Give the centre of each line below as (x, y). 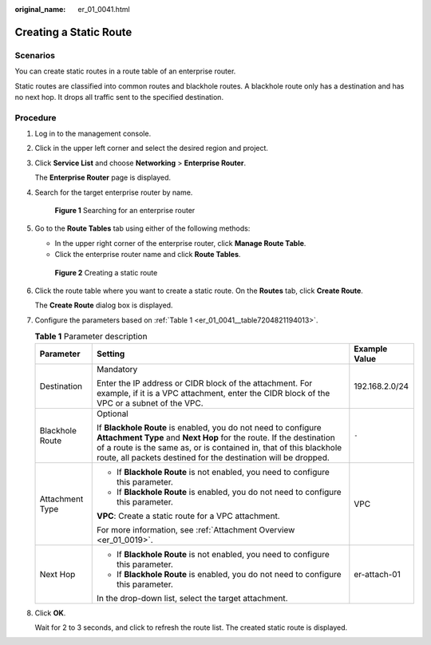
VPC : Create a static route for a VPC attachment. (188, 516)
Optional (112, 414)
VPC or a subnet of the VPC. (150, 403)
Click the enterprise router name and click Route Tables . (148, 255)
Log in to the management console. (93, 134)
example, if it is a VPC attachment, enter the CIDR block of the (213, 393)
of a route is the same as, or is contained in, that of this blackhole (219, 447)
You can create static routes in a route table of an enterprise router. (125, 71)
